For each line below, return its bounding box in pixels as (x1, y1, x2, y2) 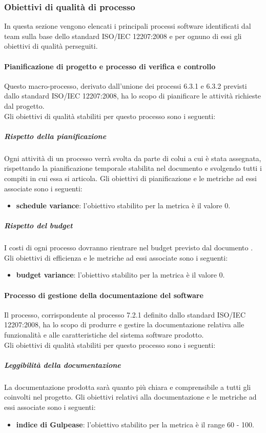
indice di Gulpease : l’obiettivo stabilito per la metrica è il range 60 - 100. (16, 419, 254, 429)
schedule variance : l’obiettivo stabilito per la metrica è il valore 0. (16, 200, 231, 211)
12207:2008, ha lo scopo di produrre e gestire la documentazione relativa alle (4, 319, 244, 330)
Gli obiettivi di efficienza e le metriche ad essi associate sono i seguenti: (4, 252, 228, 263)
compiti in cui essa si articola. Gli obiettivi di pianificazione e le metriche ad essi (4, 172, 257, 183)
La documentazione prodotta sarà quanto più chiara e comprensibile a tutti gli (4, 381, 251, 392)
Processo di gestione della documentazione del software (4, 289, 203, 300)
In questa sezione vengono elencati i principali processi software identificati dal (4, 21, 251, 31)
